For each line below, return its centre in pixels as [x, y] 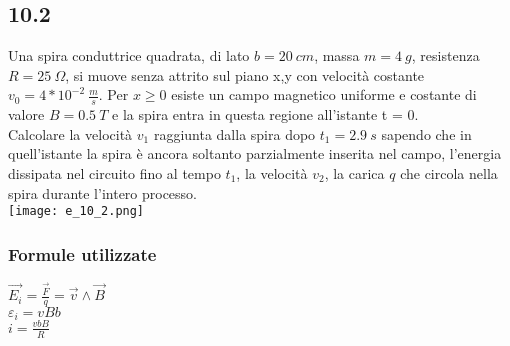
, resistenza [445, 55]
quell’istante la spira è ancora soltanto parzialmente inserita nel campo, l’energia [255, 153]
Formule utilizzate [82, 253]
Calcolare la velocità [70, 133]
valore [26, 114]
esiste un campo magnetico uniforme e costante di [324, 94]
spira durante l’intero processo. [103, 192]
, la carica [354, 173]
